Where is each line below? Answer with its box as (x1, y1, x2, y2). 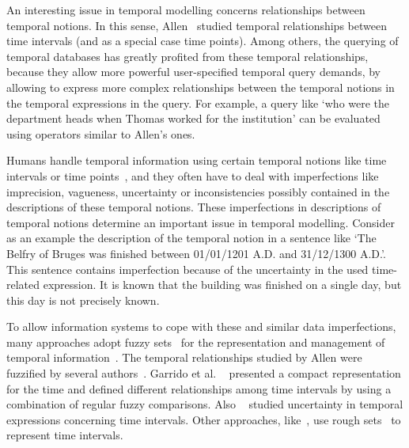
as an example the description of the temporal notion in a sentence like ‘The (6, 230, 377, 246)
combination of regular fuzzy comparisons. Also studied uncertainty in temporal (6, 396, 403, 412)
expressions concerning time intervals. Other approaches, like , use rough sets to (6, 411, 401, 427)
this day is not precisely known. (6, 291, 160, 308)
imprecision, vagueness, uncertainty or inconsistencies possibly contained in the (6, 183, 390, 199)
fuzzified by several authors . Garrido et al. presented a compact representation (6, 365, 401, 382)
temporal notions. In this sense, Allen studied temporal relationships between (6, 17, 387, 33)
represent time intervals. (6, 427, 123, 443)
